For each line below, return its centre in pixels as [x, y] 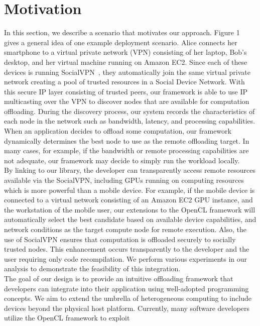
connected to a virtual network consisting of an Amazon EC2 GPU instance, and [128, 200]
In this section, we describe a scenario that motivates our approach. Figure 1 [122, 32]
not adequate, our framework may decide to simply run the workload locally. [122, 160]
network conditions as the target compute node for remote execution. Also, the [125, 229]
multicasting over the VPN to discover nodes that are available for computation [127, 101]
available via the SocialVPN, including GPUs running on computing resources [124, 180]
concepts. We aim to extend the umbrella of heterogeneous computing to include [128, 298]
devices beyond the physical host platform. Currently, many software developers [127, 308]
